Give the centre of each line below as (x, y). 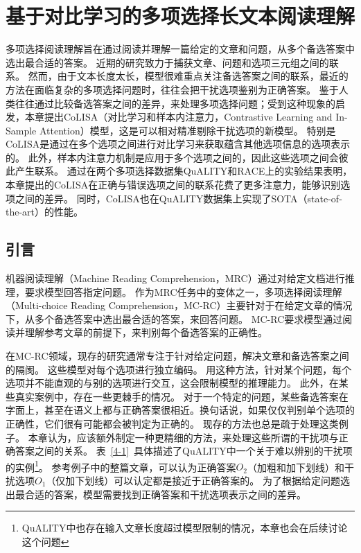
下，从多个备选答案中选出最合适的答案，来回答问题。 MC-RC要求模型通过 (174, 318)
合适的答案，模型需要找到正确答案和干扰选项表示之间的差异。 (165, 494)
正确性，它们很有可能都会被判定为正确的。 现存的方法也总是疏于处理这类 (172, 423)
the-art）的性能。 (45, 212)
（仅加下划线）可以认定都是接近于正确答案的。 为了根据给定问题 (193, 481)
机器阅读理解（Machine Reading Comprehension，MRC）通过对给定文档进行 (175, 278)
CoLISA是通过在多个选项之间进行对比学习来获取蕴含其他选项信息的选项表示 (178, 144)
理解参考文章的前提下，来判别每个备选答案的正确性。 (146, 332)
